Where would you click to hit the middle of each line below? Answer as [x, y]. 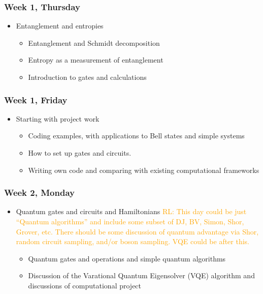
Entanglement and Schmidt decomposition [94, 42]
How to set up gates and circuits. [80, 153]
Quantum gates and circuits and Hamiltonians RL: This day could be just [131, 211]
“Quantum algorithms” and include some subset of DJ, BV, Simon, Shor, [130, 221]
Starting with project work [58, 118]
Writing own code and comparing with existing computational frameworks [144, 170]
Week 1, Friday [36, 99]
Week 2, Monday [39, 193]
